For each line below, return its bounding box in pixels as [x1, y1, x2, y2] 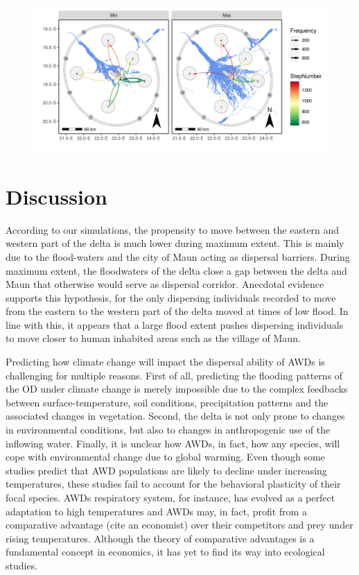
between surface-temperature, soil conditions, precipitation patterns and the [6, 395, 329, 409]
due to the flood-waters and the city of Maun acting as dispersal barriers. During [6, 249, 350, 264]
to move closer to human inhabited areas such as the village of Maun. [6, 331, 301, 345]
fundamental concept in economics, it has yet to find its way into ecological [6, 544, 325, 559]
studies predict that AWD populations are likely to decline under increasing [6, 463, 327, 477]
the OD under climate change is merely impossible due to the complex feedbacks [6, 381, 348, 396]
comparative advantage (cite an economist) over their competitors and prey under [6, 517, 353, 532]
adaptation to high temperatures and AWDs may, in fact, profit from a [6, 504, 307, 518]
